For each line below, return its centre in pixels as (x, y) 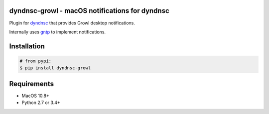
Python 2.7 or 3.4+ (41, 103)
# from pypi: (36, 61)
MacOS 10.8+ (35, 96)
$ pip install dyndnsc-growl (55, 68)
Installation (27, 46)
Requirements (32, 84)
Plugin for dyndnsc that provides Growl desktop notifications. (72, 23)
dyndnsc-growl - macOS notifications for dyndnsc (89, 11)
